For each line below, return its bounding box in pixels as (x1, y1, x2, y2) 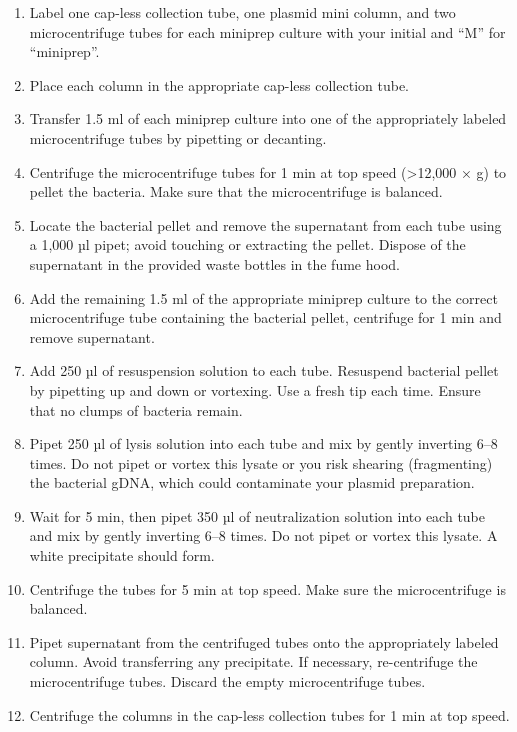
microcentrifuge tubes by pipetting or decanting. (29, 127, 327, 148)
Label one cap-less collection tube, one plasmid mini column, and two (29, 2, 456, 22)
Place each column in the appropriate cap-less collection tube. (29, 74, 409, 95)
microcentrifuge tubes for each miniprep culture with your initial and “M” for (29, 21, 506, 42)
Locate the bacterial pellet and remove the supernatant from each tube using (29, 214, 502, 235)
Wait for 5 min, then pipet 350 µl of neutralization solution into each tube (29, 505, 486, 526)
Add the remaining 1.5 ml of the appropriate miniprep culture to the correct (29, 287, 498, 308)
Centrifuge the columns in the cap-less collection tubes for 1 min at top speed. (29, 704, 510, 725)
